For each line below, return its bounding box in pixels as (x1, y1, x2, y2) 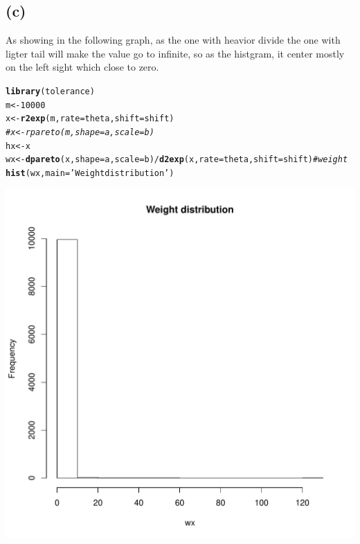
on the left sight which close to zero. (6, 60, 159, 74)
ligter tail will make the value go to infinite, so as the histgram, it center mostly (6, 46, 345, 60)
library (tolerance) (6, 86, 95, 96)
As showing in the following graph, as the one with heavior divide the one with (6, 33, 341, 47)
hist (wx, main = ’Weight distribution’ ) (6, 168, 174, 178)
